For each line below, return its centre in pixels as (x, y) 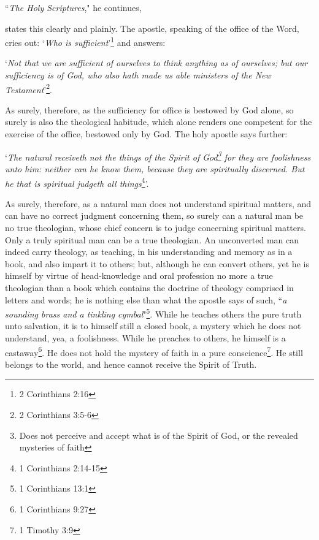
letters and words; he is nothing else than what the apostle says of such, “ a (146, 299)
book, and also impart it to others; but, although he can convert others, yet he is (157, 263)
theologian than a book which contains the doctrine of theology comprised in (149, 287)
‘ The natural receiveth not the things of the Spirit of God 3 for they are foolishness (158, 156)
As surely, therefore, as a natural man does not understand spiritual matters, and (158, 203)
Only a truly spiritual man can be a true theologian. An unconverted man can (152, 239)
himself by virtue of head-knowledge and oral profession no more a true (139, 276)
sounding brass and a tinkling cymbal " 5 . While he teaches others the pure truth (153, 313)
